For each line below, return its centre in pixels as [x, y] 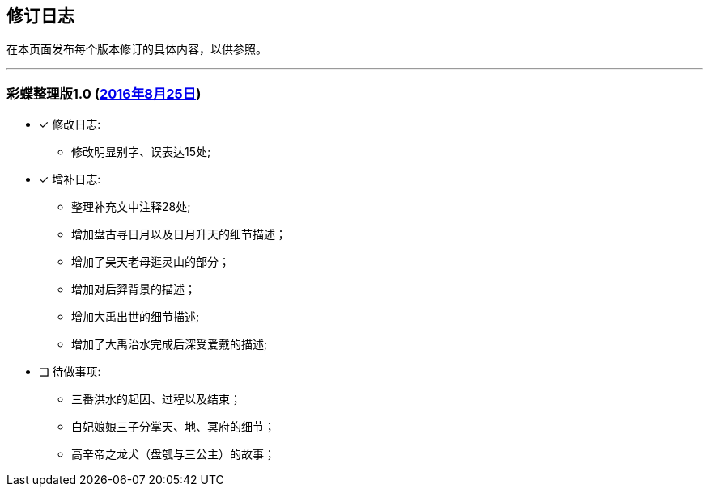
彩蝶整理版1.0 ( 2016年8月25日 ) [104, 93]
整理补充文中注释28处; [131, 207]
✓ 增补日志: [70, 179]
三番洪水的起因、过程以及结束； [156, 399]
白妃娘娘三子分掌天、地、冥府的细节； [173, 427]
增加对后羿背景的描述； [134, 289]
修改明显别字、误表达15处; [141, 152]
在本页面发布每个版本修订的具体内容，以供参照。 [137, 49]
